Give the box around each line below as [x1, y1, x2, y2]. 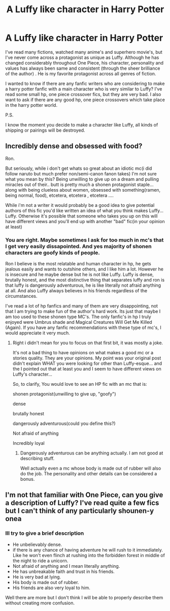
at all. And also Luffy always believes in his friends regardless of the [5, 288, 148, 294]
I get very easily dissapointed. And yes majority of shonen [5, 242, 152, 250]
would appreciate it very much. [5, 330, 70, 336]
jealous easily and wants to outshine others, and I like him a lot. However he [5, 266, 164, 272]
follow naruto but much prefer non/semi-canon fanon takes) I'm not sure [5, 170, 157, 176]
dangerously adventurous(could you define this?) [12, 420, 116, 426]
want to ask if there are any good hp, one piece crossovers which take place [5, 97, 165, 103]
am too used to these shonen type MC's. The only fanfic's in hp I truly [5, 314, 151, 320]
